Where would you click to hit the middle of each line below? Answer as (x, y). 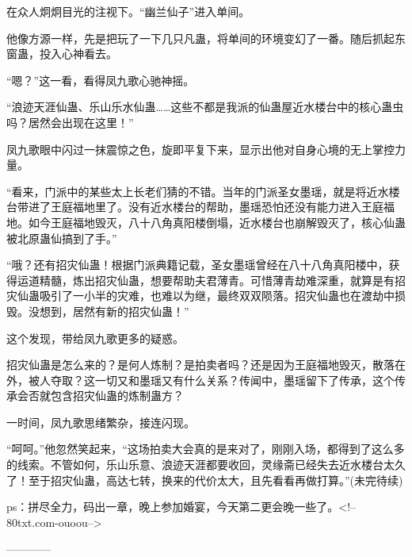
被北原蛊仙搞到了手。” (62, 238)
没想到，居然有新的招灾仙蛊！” (109, 311)
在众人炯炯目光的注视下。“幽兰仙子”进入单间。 (128, 11)
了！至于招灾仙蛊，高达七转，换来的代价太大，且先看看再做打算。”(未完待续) (205, 480)
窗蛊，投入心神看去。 (62, 54)
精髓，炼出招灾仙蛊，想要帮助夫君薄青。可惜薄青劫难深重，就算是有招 (222, 280)
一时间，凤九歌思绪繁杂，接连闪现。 (101, 422)
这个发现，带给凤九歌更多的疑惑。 (95, 338)
